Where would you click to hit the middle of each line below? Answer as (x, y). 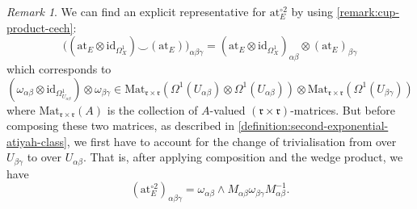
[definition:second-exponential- (313, 125)
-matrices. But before (343, 109)
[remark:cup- (368, 11)
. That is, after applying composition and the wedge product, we (243, 157)
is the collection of (152, 109)
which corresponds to (59, 68)
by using (312, 11)
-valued (227, 109)
